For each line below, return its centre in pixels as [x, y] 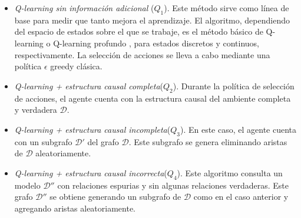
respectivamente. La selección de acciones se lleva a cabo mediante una [142, 54]
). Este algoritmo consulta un [230, 172]
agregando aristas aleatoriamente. [75, 208]
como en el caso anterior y [241, 197]
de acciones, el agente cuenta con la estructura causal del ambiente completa [153, 98]
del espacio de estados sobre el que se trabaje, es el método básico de [139, 31]
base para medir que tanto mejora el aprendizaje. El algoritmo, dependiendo [152, 20]
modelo [27, 185]
